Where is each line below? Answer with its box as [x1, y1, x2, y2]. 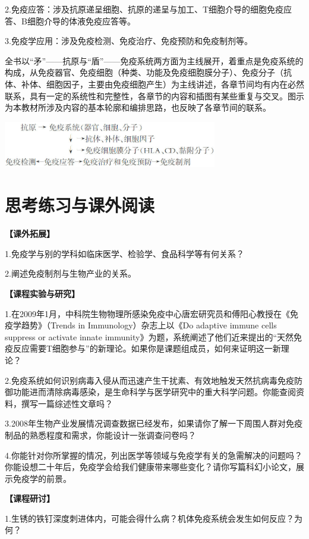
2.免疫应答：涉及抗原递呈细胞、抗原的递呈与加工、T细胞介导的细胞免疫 [5, 3, 283, 15]
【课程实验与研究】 [5, 287, 80, 299]
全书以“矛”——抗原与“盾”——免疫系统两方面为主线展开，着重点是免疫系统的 [5, 54, 304, 67]
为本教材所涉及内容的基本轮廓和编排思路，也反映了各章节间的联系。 [5, 101, 271, 114]
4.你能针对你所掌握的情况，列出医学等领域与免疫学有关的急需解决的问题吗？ [5, 449, 302, 461]
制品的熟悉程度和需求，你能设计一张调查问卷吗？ [5, 428, 196, 441]
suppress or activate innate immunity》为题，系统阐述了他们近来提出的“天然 [5, 330, 294, 343]
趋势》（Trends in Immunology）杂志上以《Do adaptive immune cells [21, 319, 277, 331]
